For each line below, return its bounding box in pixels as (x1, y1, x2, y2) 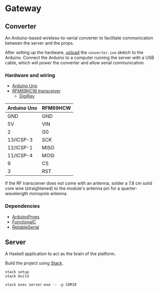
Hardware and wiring (5, 72, 56, 78)
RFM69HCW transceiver (12, 88, 61, 94)
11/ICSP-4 (7, 152, 33, 159)
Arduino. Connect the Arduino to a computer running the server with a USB (5, 55, 155, 61)
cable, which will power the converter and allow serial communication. (5, 60, 145, 65)
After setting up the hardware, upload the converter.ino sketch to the (5, 49, 144, 55)
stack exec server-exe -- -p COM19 (5, 282, 77, 287)
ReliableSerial (12, 224, 40, 230)
